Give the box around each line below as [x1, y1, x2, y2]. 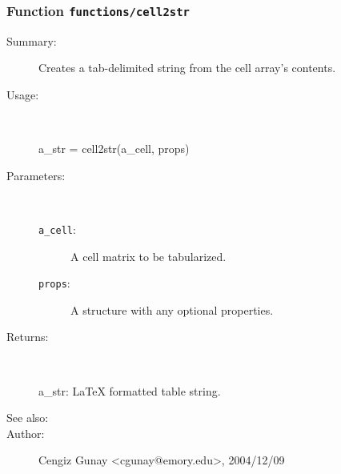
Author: [6, 424, 45, 441]
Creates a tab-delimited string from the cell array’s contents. [38, 59, 336, 76]
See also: [6, 409, 49, 426]
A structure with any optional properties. [70, 301, 274, 318]
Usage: [6, 86, 39, 102]
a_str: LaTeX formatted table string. [38, 382, 221, 399]
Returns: [6, 328, 49, 345]
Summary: [6, 32, 57, 49]
